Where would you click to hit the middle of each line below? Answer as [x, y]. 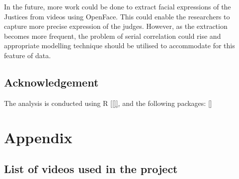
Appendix [38, 137]
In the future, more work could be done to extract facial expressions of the [118, 6]
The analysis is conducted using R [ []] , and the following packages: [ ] [108, 103]
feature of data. [28, 55]
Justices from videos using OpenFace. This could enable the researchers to [117, 16]
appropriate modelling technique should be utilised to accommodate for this [119, 45]
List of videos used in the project [91, 169]
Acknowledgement [51, 82]
